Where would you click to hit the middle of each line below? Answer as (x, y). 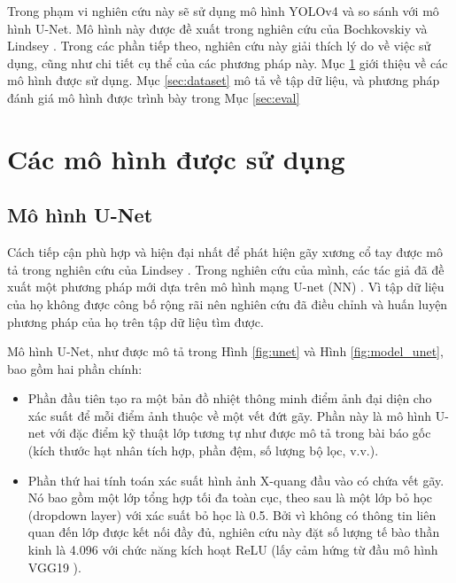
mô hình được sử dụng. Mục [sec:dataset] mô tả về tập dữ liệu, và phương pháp (224, 80)
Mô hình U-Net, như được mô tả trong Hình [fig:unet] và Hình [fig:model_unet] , (225, 351)
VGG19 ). (54, 567)
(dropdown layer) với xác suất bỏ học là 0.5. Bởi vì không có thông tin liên (232, 514)
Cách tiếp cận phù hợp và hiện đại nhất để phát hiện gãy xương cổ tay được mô (225, 252)
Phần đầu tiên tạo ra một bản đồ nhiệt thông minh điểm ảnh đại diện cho (230, 398)
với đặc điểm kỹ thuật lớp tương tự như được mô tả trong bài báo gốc (240, 433)
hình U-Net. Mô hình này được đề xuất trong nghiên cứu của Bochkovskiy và (217, 28)
